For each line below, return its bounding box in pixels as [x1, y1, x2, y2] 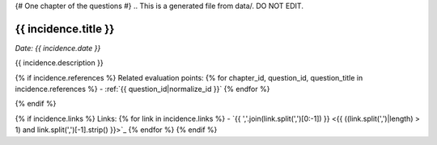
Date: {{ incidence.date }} [15, 43, 101, 52]
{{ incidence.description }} [15, 58, 104, 68]
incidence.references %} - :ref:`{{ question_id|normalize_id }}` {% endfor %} [15, 85, 270, 94]
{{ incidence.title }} [15, 22, 115, 35]
